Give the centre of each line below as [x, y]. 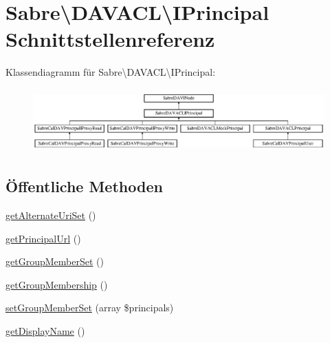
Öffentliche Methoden [84, 186]
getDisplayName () [45, 330]
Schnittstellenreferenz [110, 39]
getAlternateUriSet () [51, 215]
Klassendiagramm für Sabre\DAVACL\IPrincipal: [111, 72]
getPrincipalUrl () [43, 238]
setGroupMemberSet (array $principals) [90, 308]
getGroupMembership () [57, 284]
